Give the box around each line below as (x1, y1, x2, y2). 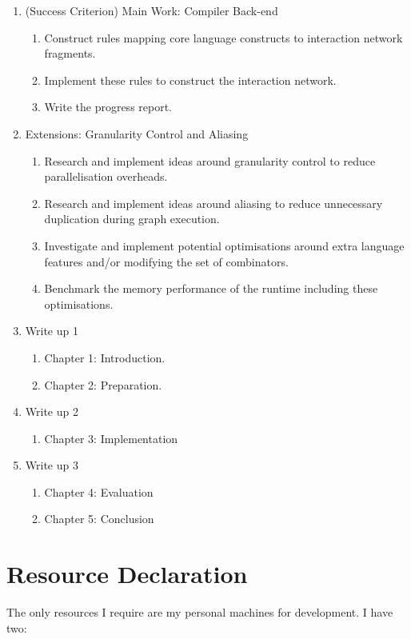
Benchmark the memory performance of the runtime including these (44, 280, 378, 297)
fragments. (44, 45, 96, 62)
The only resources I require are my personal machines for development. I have (6, 604, 393, 621)
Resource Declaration (6, 557, 248, 590)
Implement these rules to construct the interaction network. (44, 71, 337, 88)
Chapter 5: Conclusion (44, 510, 154, 527)
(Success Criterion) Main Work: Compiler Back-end (25, 2, 278, 18)
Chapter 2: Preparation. (44, 376, 162, 393)
